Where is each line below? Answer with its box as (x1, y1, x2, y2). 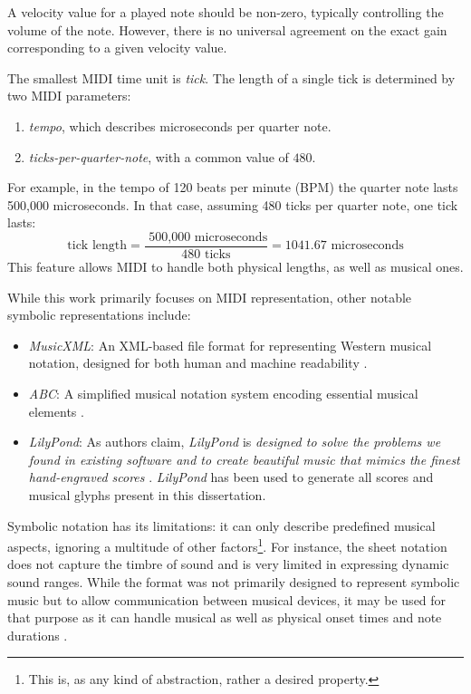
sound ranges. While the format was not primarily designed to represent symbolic (7, 572, 460, 591)
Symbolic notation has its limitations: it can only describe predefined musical (7, 516, 436, 535)
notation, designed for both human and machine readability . (28, 353, 368, 372)
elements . (28, 401, 84, 420)
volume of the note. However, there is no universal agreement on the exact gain (7, 20, 447, 39)
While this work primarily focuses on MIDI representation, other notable (7, 287, 412, 306)
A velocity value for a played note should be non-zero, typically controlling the (7, 3, 444, 21)
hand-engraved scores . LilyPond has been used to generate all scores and (28, 467, 434, 487)
